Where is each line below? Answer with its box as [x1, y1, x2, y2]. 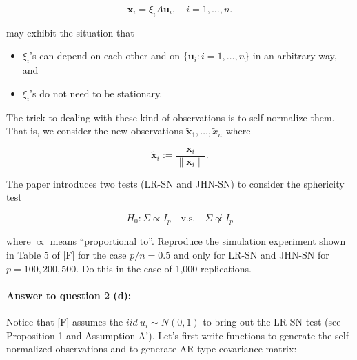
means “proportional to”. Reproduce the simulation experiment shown [50, 234, 346, 248]
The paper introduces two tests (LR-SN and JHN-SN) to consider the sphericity [6, 176, 345, 190]
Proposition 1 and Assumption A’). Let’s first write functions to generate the [6, 328, 332, 342]
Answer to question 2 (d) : [6, 288, 132, 302]
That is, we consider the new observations [6, 123, 183, 138]
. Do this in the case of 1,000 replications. [76, 261, 252, 275]
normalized [6, 341, 52, 356]
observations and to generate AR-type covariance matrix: [55, 341, 297, 356]
